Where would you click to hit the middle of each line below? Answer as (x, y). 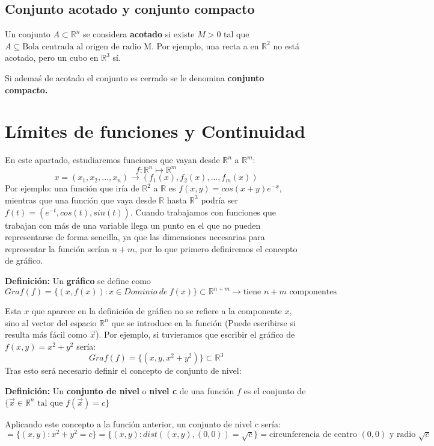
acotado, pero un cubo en (52, 57)
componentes (313, 292)
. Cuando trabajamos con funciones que (203, 212)
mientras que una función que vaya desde (81, 200)
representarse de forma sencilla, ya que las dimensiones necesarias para (135, 237)
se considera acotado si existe (139, 34)
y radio (402, 435)
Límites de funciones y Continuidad (155, 131)
